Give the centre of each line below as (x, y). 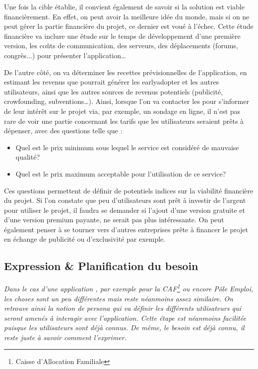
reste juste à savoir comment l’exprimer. (65, 337)
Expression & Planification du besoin (101, 266)
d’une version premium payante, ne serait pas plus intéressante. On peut (114, 220)
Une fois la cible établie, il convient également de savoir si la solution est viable (124, 6)
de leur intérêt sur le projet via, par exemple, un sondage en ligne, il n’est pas (122, 111)
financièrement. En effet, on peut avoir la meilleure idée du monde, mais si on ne (127, 16)
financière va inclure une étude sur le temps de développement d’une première (122, 36)
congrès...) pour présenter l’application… (65, 55)
